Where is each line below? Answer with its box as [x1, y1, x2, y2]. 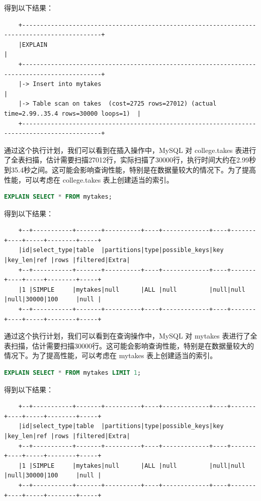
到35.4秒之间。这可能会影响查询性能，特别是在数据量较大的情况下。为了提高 [4, 164, 256, 175]
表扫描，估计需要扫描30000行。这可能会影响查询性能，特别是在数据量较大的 [4, 340, 254, 351]
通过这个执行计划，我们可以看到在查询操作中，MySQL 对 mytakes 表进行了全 [4, 330, 257, 341]
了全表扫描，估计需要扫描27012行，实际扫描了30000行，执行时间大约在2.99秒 [4, 154, 256, 165]
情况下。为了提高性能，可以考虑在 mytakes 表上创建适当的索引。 [4, 350, 217, 361]
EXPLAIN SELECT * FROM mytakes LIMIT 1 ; [4, 369, 141, 376]
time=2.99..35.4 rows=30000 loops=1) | [4, 110, 141, 117]
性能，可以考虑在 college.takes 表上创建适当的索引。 [4, 174, 173, 185]
